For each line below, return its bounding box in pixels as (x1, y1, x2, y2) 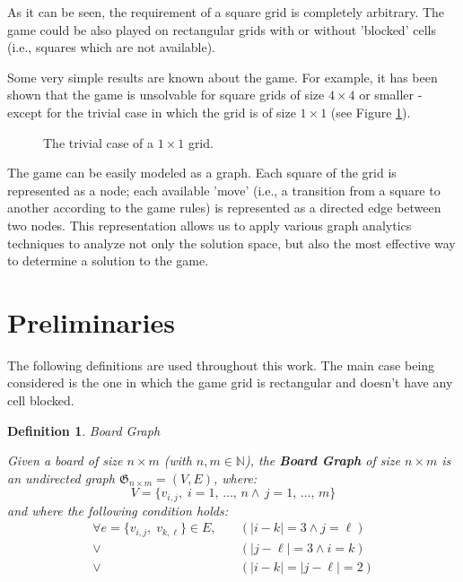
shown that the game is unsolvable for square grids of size (7, 85, 325, 104)
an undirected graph (7, 468, 115, 487)
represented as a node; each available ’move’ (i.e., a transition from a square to (7, 180, 441, 199)
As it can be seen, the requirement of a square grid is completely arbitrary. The (7, 3, 445, 21)
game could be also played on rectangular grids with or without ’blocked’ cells (7, 20, 436, 39)
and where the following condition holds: (7, 500, 228, 519)
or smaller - (359, 85, 423, 104)
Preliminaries (7, 303, 175, 340)
